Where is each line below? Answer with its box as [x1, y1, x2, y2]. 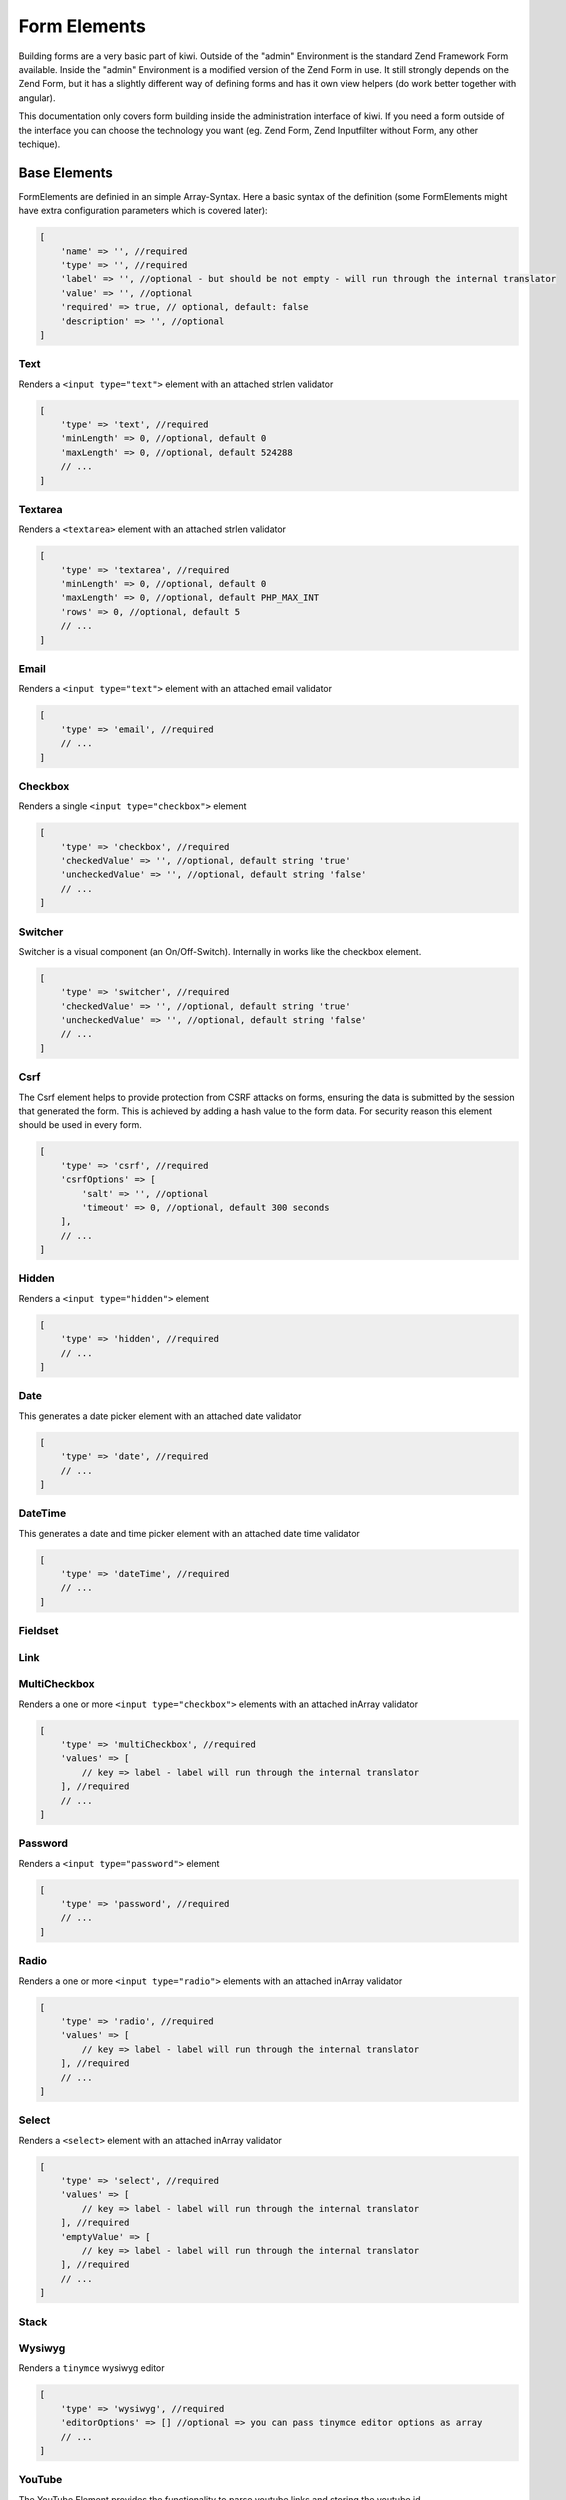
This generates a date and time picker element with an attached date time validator [18, 1527, 360, 1539]
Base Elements [18, 164, 114, 181]
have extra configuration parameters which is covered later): [18, 205, 269, 217]
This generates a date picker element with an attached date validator [18, 1410, 302, 1422]
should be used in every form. [18, 1119, 142, 1131]
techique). [18, 138, 61, 150]
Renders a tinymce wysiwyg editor [18, 2362, 165, 2374]
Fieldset [18, 1624, 59, 1638]
